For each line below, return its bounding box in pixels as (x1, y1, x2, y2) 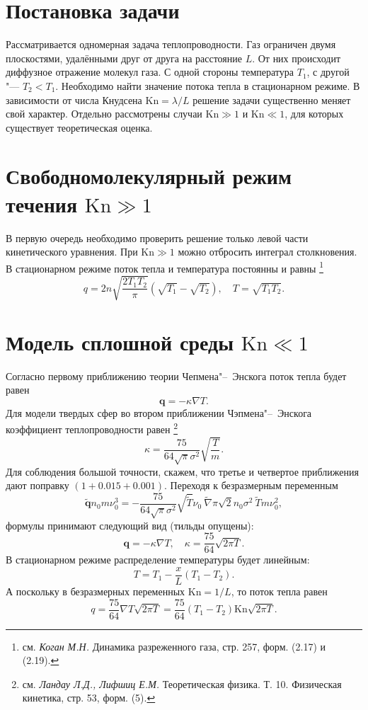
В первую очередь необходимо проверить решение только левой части (6, 230, 309, 245)
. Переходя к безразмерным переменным (164, 478, 338, 493)
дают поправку (6, 478, 69, 493)
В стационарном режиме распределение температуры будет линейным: (6, 552, 310, 567)
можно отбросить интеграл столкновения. (178, 244, 357, 259)
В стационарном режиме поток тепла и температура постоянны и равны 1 (6, 258, 323, 275)
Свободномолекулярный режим (6, 161, 292, 190)
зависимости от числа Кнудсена (6, 92, 142, 107)
